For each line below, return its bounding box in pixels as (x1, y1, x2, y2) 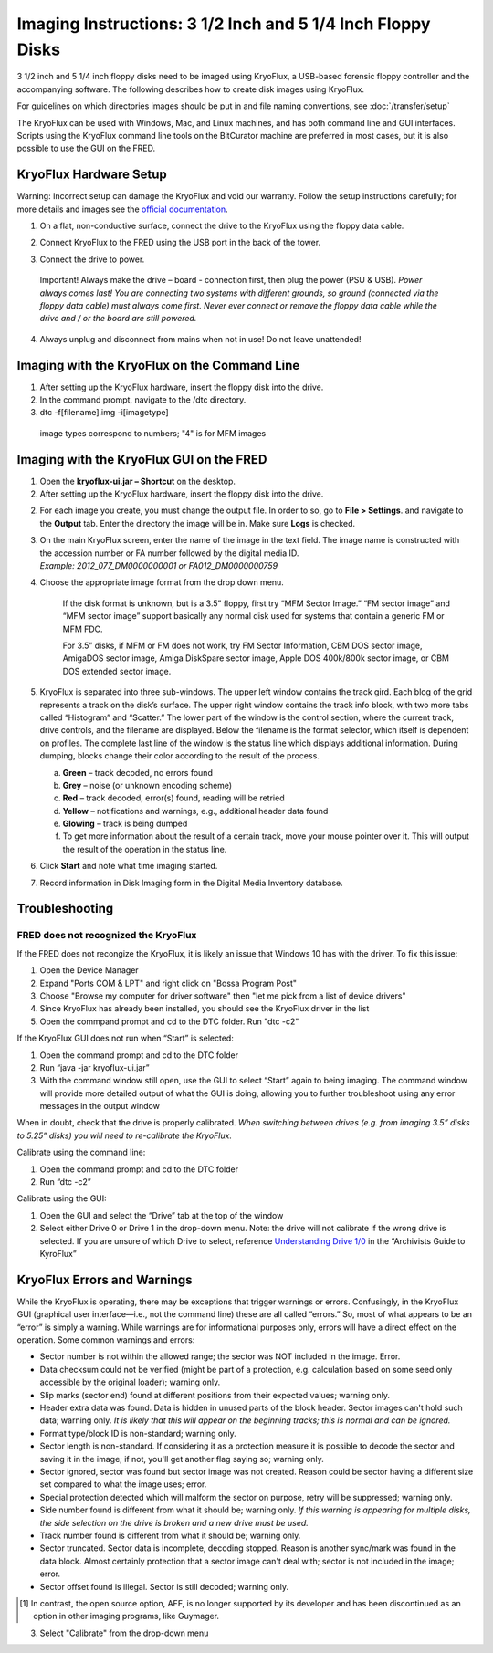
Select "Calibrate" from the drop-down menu (39, 1627, 209, 1638)
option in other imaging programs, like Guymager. (33, 1611, 219, 1622)
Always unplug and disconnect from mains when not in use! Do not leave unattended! (39, 333, 362, 344)
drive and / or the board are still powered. (39, 313, 197, 324)
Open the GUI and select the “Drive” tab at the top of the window (39, 1209, 284, 1220)
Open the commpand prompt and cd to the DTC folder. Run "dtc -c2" (39, 1016, 299, 1027)
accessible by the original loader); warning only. (39, 1376, 221, 1387)
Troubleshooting (16, 901, 114, 916)
